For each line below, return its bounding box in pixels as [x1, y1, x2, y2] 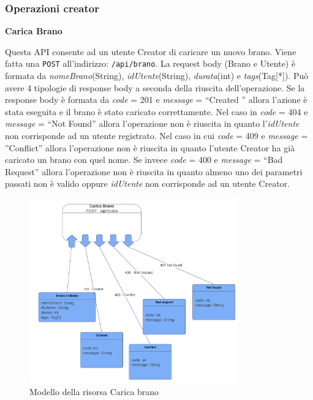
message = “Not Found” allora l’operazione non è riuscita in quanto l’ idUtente [5, 117, 300, 130]
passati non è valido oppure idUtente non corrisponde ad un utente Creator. [5, 177, 290, 190]
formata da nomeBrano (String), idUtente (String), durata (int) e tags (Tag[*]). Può [5, 69, 309, 82]
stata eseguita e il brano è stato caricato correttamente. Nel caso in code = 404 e [5, 105, 308, 118]
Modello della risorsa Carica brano [29, 385, 159, 398]
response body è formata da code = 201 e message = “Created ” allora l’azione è [5, 93, 307, 106]
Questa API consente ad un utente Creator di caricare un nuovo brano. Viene [5, 45, 296, 58]
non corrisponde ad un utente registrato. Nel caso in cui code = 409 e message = [5, 129, 308, 142]
